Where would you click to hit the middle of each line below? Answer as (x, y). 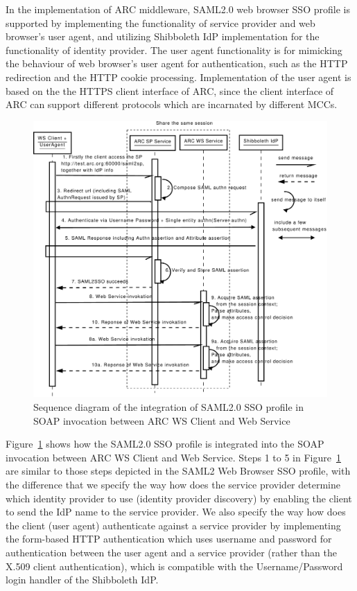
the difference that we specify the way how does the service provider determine (173, 485)
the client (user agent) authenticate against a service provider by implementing (173, 525)
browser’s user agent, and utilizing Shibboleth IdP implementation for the (163, 36)
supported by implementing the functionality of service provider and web (160, 23)
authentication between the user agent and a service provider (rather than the (171, 553)
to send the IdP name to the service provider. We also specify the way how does (176, 512)
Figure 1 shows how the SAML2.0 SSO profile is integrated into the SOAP (165, 444)
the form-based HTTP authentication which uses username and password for (169, 539)
